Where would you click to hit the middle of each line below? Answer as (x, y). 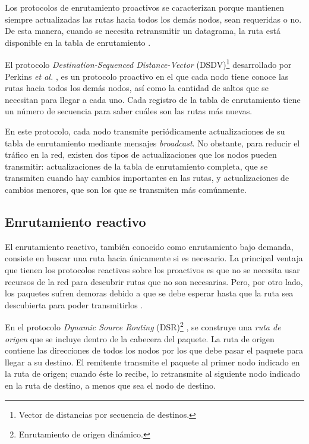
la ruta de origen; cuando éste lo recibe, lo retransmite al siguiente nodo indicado (153, 373)
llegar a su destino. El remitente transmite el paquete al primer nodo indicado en (152, 362)
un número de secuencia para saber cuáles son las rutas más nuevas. (129, 111)
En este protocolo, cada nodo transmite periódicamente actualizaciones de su (145, 131)
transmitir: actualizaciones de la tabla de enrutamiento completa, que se (136, 166)
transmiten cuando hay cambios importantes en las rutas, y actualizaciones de (147, 178)
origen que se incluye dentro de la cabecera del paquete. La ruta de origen (140, 338)
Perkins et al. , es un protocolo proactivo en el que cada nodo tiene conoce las (147, 76)
